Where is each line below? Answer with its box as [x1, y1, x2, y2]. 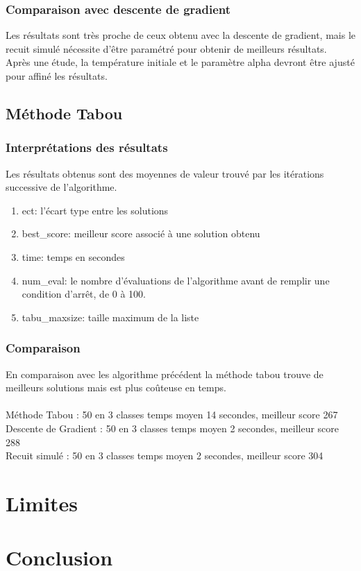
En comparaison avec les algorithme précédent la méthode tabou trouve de [6, 366, 324, 381]
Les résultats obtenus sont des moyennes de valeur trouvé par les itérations [6, 166, 324, 180]
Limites [6, 488, 78, 517]
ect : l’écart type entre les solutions [22, 203, 169, 217]
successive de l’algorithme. [6, 180, 117, 194]
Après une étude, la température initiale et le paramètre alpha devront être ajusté [6, 55, 355, 69]
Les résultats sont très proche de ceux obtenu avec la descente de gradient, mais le [6, 28, 356, 42]
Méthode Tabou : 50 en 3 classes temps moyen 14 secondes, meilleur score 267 [6, 407, 338, 422]
